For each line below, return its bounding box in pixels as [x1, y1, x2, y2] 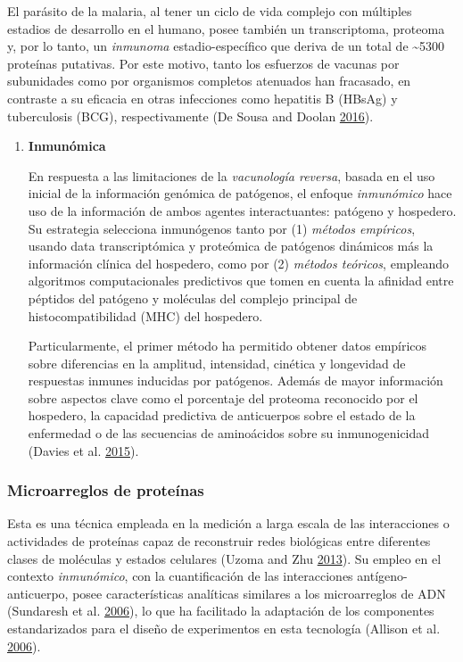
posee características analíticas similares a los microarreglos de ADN [72, 583, 446, 602]
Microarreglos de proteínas [7, 479, 204, 501]
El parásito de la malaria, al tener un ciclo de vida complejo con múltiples [7, 2, 412, 20]
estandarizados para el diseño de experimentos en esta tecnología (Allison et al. [7, 619, 441, 638]
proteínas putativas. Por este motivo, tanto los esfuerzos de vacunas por [7, 54, 400, 72]
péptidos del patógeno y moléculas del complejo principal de [28, 288, 358, 307]
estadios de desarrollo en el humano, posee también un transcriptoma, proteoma [7, 19, 445, 37]
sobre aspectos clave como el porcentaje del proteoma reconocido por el [28, 388, 418, 407]
